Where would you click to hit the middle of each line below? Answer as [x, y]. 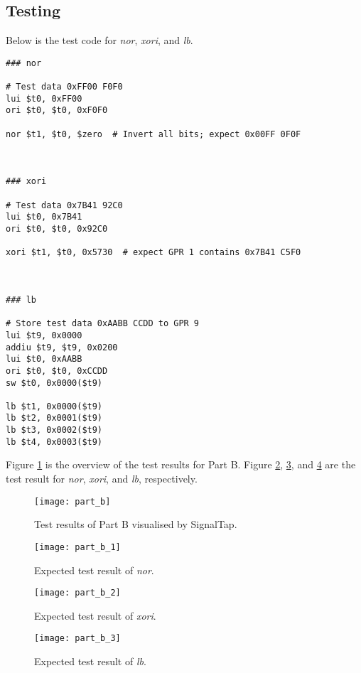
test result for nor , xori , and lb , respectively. [102, 479]
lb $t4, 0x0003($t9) [54, 442]
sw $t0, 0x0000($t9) [54, 383]
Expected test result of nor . [94, 570]
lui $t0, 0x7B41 [44, 217]
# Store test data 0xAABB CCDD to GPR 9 [103, 324]
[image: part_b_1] [77, 547]
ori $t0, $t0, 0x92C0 [57, 228]
